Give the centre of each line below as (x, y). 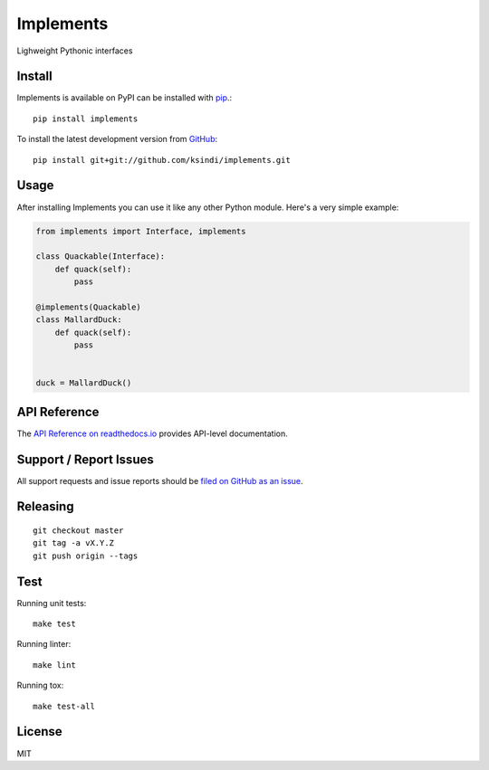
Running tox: (40, 685)
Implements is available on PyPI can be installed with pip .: (125, 98)
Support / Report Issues (85, 459)
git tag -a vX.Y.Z (74, 543)
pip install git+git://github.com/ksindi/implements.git (162, 160)
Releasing (45, 507)
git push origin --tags (86, 556)
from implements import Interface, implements (141, 231)
